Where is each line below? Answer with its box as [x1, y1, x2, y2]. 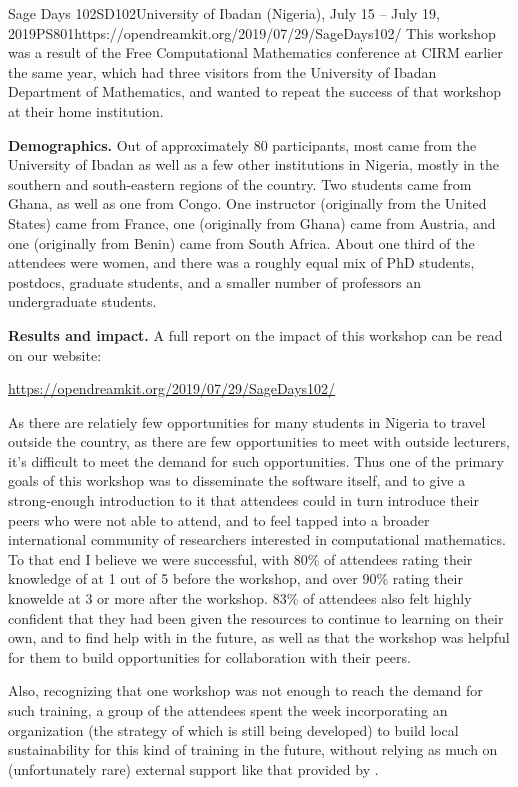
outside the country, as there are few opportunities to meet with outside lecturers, [8, 431, 510, 452]
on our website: [8, 344, 102, 365]
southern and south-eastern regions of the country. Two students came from [8, 173, 472, 194]
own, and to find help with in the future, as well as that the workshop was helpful [8, 627, 510, 648]
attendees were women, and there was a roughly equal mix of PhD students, [8, 252, 475, 273]
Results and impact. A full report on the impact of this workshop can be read [8, 324, 503, 345]
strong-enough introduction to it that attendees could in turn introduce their [8, 490, 479, 511]
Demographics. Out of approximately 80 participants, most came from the [8, 134, 477, 155]
